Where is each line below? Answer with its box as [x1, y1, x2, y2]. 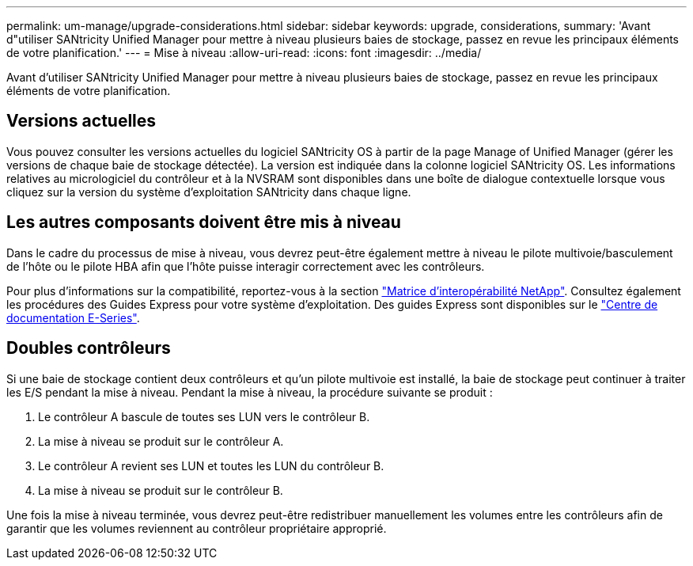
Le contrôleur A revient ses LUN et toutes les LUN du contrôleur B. [38, 458, 384, 473]
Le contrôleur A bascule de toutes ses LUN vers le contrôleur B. [38, 409, 370, 424]
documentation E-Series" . [6, 310, 140, 325]
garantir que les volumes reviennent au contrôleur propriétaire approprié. [6, 521, 387, 535]
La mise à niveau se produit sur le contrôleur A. [38, 434, 284, 448]
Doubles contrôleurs [6, 338, 171, 359]
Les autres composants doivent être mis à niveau [6, 212, 401, 233]
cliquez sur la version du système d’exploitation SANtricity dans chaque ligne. [6, 184, 411, 199]
